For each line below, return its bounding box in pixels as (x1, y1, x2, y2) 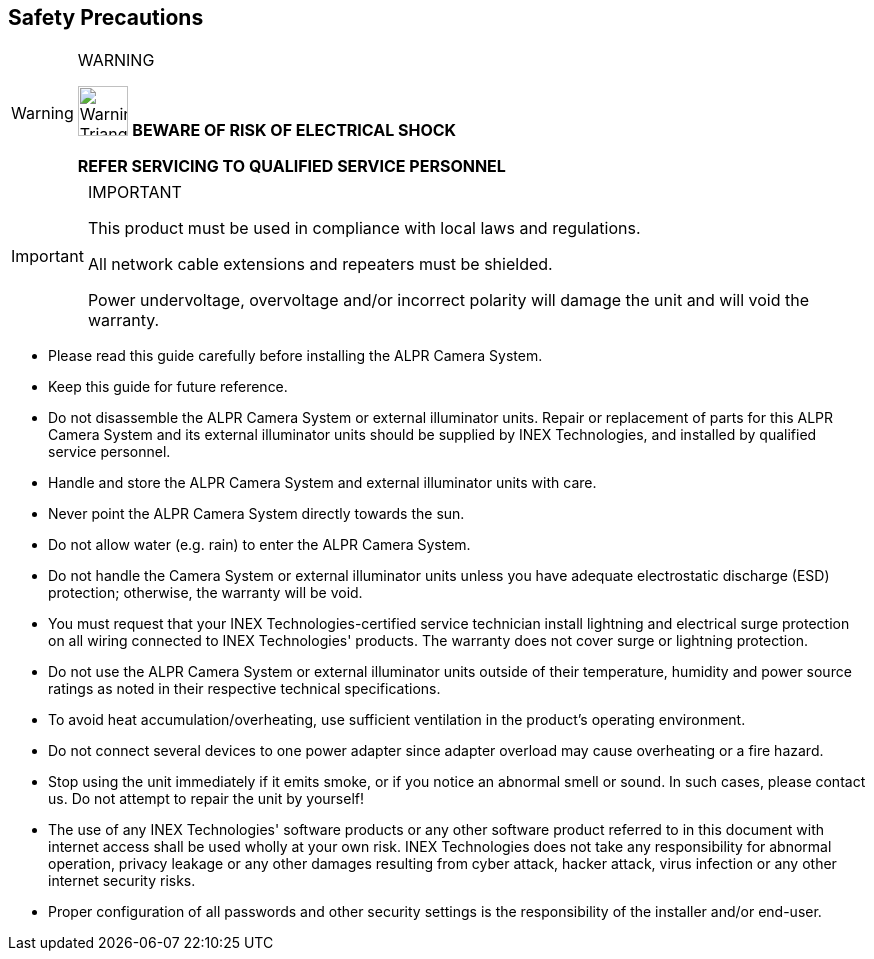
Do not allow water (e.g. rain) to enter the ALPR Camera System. (48, 536, 471, 554)
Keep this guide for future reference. (48, 378, 288, 396)
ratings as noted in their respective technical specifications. (48, 680, 441, 698)
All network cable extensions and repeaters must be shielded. (87, 254, 553, 275)
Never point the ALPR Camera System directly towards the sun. (48, 505, 465, 523)
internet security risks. (48, 872, 196, 890)
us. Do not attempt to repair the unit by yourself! (48, 790, 365, 808)
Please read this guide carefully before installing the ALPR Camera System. (48, 347, 543, 365)
